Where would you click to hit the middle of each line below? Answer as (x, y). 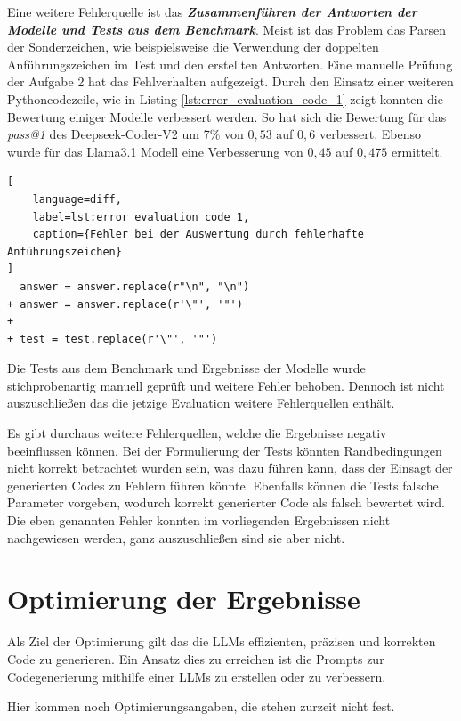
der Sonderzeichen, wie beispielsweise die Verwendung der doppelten (193, 47)
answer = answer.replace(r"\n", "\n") (135, 286)
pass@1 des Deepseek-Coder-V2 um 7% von (125, 134)
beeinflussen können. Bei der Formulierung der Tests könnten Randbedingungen (225, 450)
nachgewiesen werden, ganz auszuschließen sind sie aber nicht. (176, 537)
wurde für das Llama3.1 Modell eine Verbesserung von (155, 151)
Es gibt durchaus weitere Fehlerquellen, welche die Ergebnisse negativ (197, 433)
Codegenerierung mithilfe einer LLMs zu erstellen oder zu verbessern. (197, 676)
